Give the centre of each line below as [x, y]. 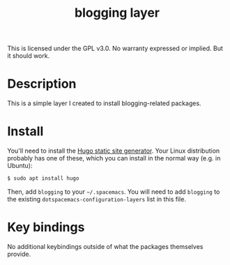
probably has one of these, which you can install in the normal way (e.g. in [114, 158]
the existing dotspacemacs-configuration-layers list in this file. [97, 199]
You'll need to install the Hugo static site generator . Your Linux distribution [114, 151]
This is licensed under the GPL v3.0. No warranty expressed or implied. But [115, 48]
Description [42, 84]
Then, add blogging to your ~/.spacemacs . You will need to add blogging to [114, 191]
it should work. [29, 56]
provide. [19, 254]
